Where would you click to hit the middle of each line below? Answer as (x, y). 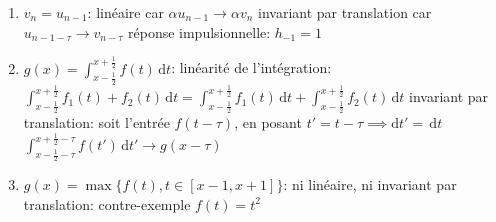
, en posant (268, 122)
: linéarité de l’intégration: (251, 67)
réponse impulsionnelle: (199, 31)
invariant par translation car (345, 12)
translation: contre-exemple (107, 203)
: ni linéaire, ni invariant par (370, 184)
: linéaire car (125, 12)
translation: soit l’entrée (96, 122)
